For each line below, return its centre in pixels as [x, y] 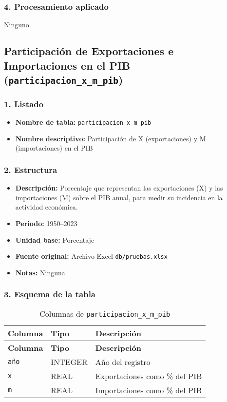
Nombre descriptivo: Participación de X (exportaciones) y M [111, 138]
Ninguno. [18, 25]
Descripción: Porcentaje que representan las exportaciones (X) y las [119, 188]
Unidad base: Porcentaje [55, 239]
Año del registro [123, 362]
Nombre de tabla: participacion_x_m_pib [83, 122]
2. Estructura [31, 169]
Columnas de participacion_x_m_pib [105, 313]
